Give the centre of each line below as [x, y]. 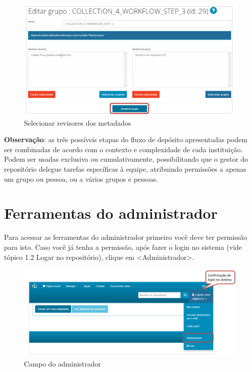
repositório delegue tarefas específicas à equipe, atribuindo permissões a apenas [125, 169]
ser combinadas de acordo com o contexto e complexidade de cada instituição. [123, 149]
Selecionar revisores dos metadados [77, 122]
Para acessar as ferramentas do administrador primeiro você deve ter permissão [126, 237]
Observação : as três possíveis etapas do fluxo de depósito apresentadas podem [126, 139]
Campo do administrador [62, 364]
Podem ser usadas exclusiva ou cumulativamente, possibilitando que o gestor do [126, 159]
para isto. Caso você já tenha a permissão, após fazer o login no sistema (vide [123, 247]
